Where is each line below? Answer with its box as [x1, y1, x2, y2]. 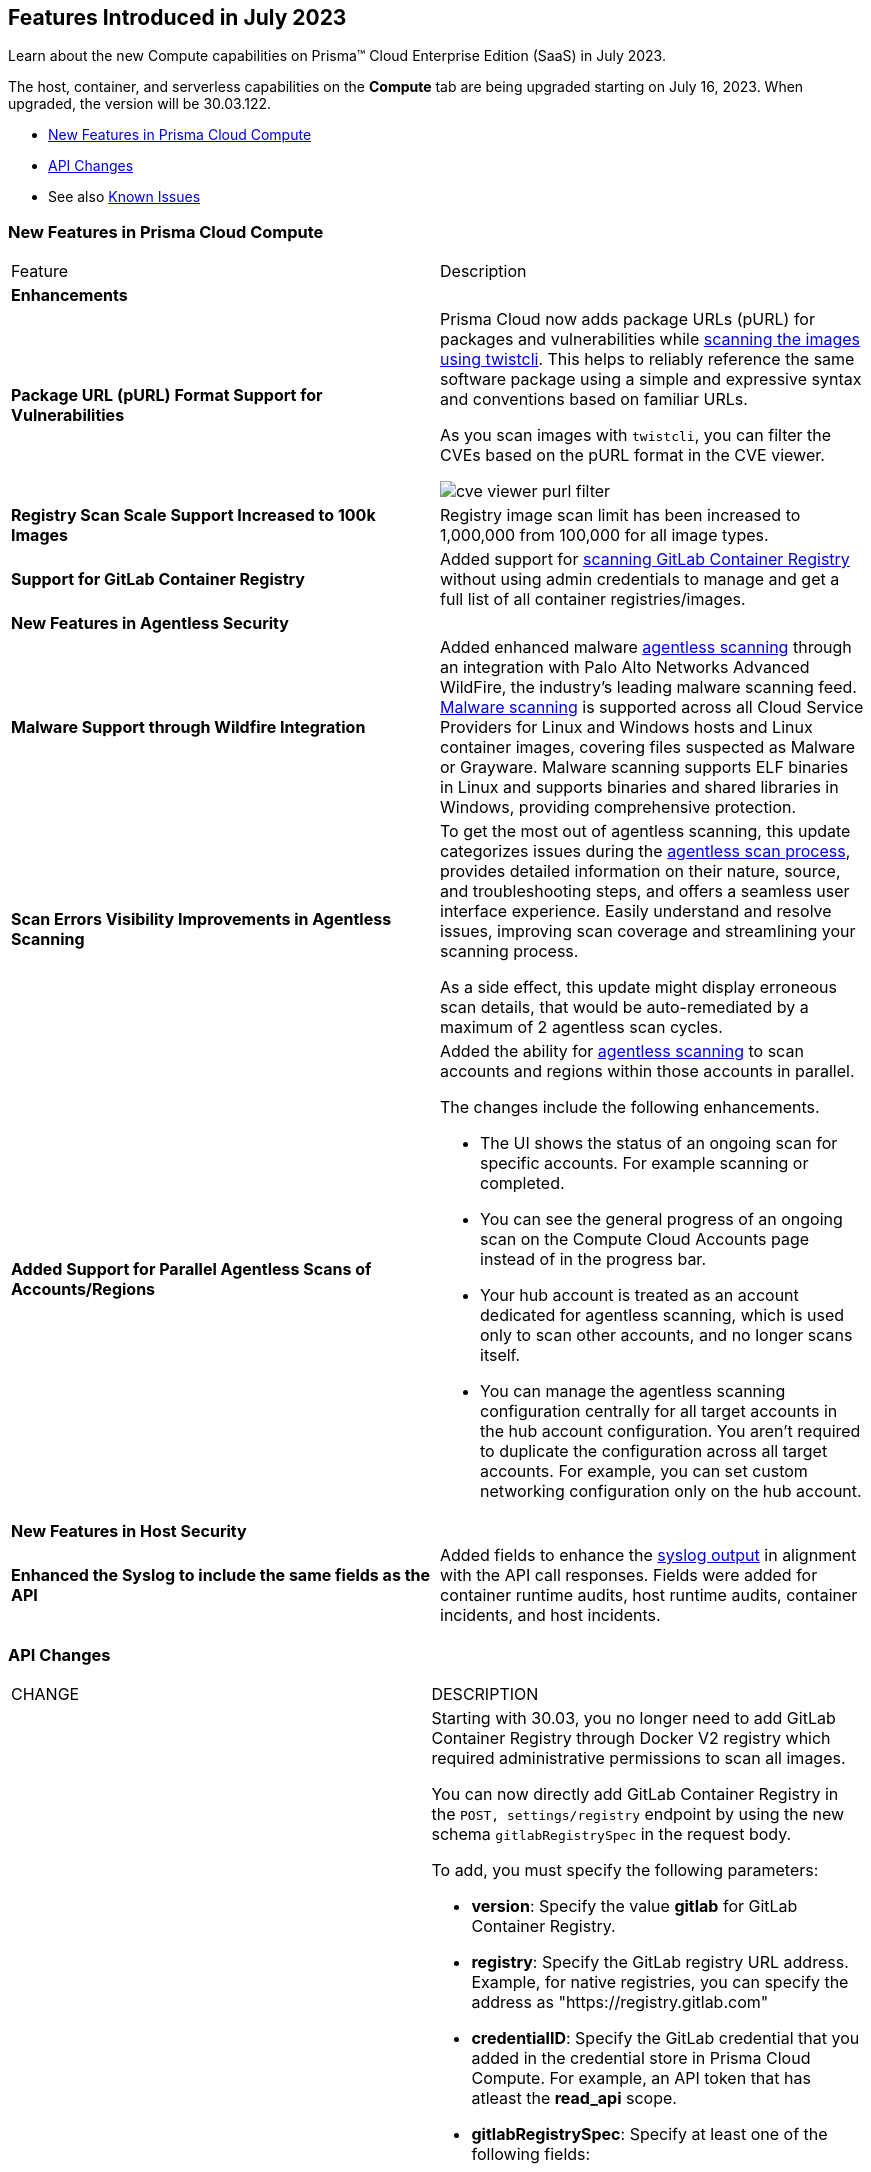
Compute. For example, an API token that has [471, 2067, 811, 2088]
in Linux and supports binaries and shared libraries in [440, 777, 839, 798]
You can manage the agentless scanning [480, 1381, 786, 1402]
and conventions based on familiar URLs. [440, 389, 748, 410]
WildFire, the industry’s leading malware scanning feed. [440, 677, 857, 698]
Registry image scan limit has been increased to [440, 505, 801, 526]
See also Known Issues [48, 188, 201, 206]
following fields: [471, 2143, 591, 2164]
